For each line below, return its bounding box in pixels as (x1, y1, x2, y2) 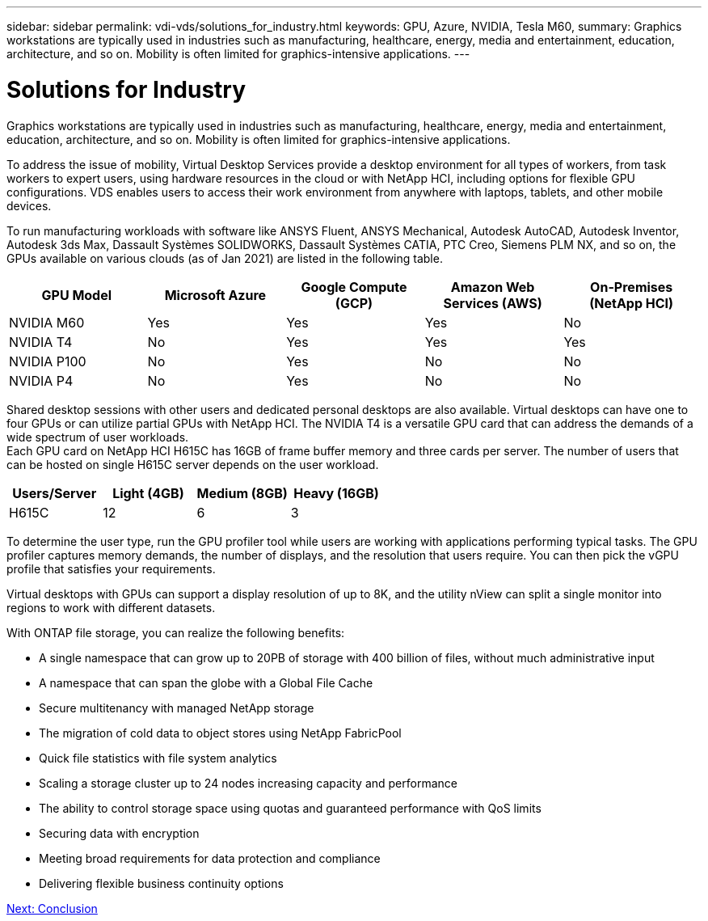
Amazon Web (450, 278, 535, 295)
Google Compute (301, 278, 407, 295)
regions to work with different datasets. (6, 600, 216, 615)
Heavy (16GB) (293, 484, 379, 501)
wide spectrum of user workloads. (6, 429, 189, 444)
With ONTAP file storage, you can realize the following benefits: (6, 625, 345, 640)
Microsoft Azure (164, 286, 267, 303)
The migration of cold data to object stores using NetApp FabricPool (39, 725, 402, 740)
